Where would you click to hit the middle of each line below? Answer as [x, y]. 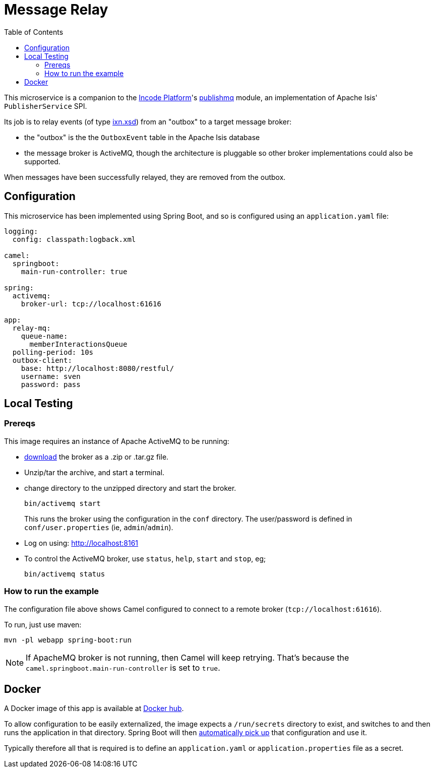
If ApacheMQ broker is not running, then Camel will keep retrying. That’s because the [188, 657]
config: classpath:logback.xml [74, 239]
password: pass [51, 384]
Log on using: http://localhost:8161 [81, 543]
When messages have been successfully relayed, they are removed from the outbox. [145, 177]
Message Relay [56, 10]
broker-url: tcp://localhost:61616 [91, 304]
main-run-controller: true [74, 271]
